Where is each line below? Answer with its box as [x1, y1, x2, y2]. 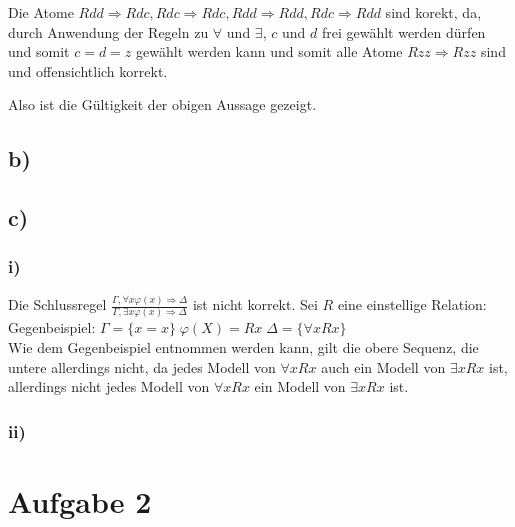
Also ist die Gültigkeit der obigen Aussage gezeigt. [8, 94, 317, 115]
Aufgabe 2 [8, 480, 152, 521]
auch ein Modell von [321, 356, 446, 377]
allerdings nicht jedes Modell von [8, 376, 210, 397]
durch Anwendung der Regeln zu [8, 21, 209, 42]
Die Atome [8, 2, 74, 22]
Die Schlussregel [8, 294, 107, 315]
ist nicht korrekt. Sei [192, 294, 318, 315]
